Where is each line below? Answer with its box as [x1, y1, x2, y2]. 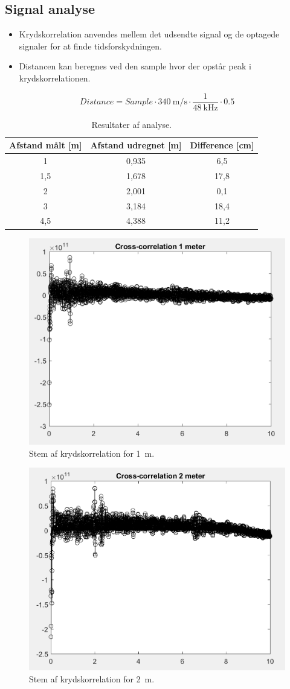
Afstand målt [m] [9, 139, 82, 151]
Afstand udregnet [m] [90, 139, 182, 151]
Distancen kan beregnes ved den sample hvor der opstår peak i [19, 60, 251, 72]
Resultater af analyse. [91, 118, 172, 130]
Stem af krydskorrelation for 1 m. [29, 446, 155, 459]
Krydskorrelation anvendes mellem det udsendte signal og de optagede [19, 28, 280, 40]
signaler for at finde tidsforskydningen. [19, 39, 162, 52]
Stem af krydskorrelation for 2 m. [29, 672, 155, 685]
